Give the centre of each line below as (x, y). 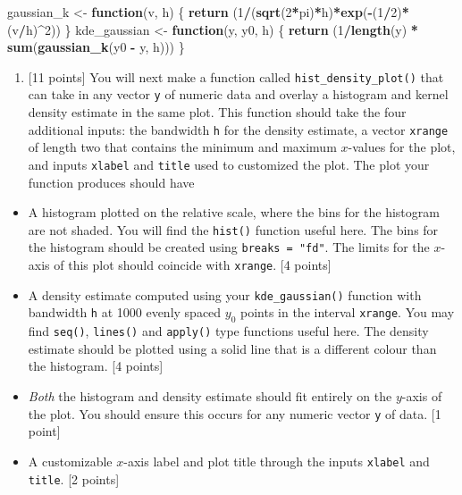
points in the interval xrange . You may (348, 312)
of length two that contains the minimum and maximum (182, 147)
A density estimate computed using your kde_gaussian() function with (225, 294)
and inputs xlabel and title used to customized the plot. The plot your (229, 164)
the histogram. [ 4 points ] (96, 366)
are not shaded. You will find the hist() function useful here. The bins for (233, 229)
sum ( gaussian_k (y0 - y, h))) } (96, 47)
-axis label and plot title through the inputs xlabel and (277, 461)
